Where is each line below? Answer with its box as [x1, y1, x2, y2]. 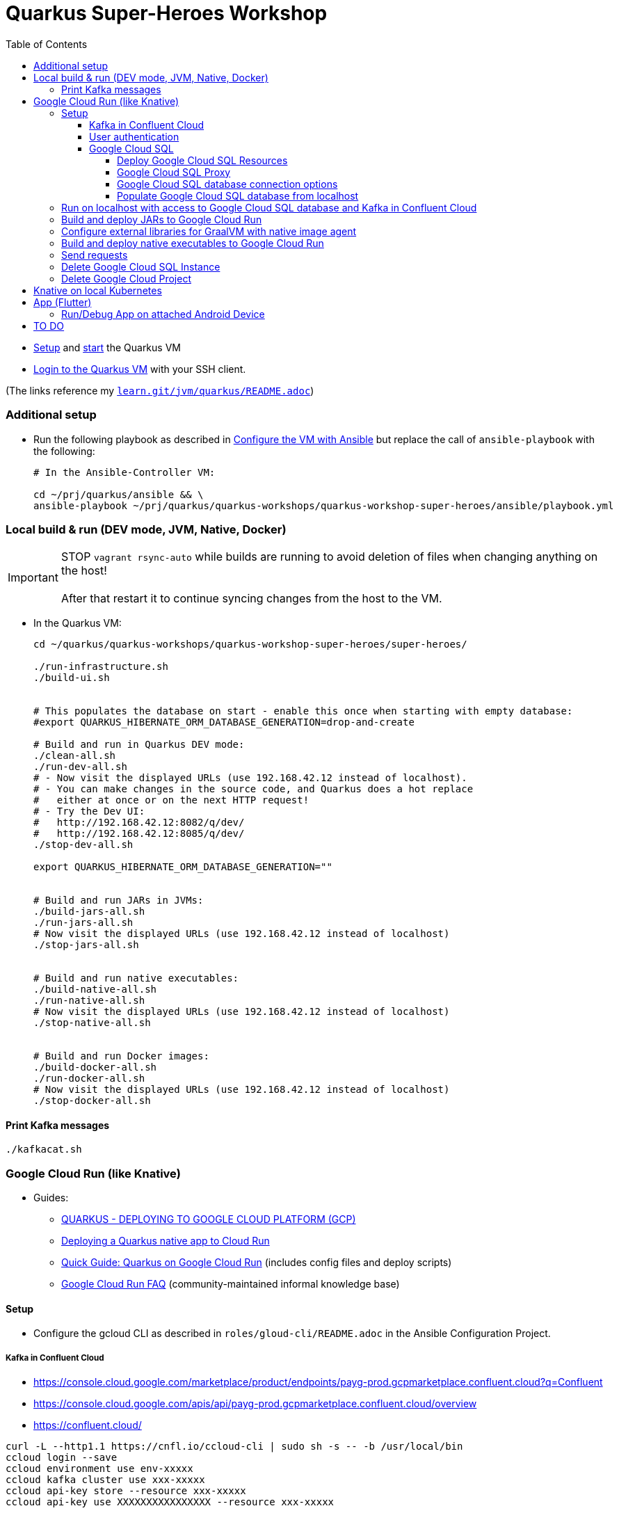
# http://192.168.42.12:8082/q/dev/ [33, 817, 245, 828]
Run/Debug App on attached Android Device [61, 307, 265, 320]
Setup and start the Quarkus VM [33, 341, 181, 353]
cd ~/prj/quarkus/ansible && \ [33, 488, 204, 500]
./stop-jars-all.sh [33, 939, 139, 951]
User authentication [89, 130, 179, 143]
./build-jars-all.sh [33, 906, 145, 918]
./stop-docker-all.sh [33, 1095, 151, 1107]
